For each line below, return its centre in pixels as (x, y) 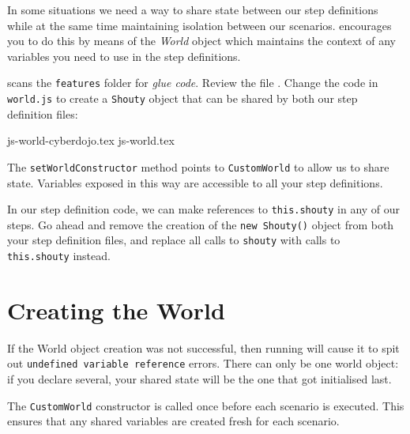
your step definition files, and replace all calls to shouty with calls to (174, 240)
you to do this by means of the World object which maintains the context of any (201, 41)
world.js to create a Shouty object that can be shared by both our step (182, 98)
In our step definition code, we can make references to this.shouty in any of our (204, 209)
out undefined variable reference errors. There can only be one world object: (203, 363)
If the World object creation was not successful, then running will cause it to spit (203, 347)
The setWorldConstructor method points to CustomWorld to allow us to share (198, 166)
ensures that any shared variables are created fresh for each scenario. (173, 421)
